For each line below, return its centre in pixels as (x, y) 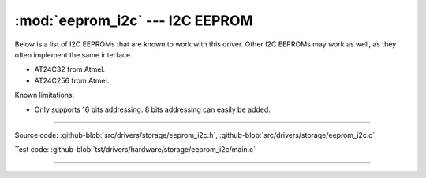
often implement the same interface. (74, 54)
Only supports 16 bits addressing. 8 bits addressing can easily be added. (153, 109)
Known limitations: (45, 95)
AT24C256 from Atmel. (72, 80)
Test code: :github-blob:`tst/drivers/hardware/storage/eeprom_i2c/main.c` (135, 150)
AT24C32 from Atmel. (70, 69)
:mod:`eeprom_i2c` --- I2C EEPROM (134, 20)
